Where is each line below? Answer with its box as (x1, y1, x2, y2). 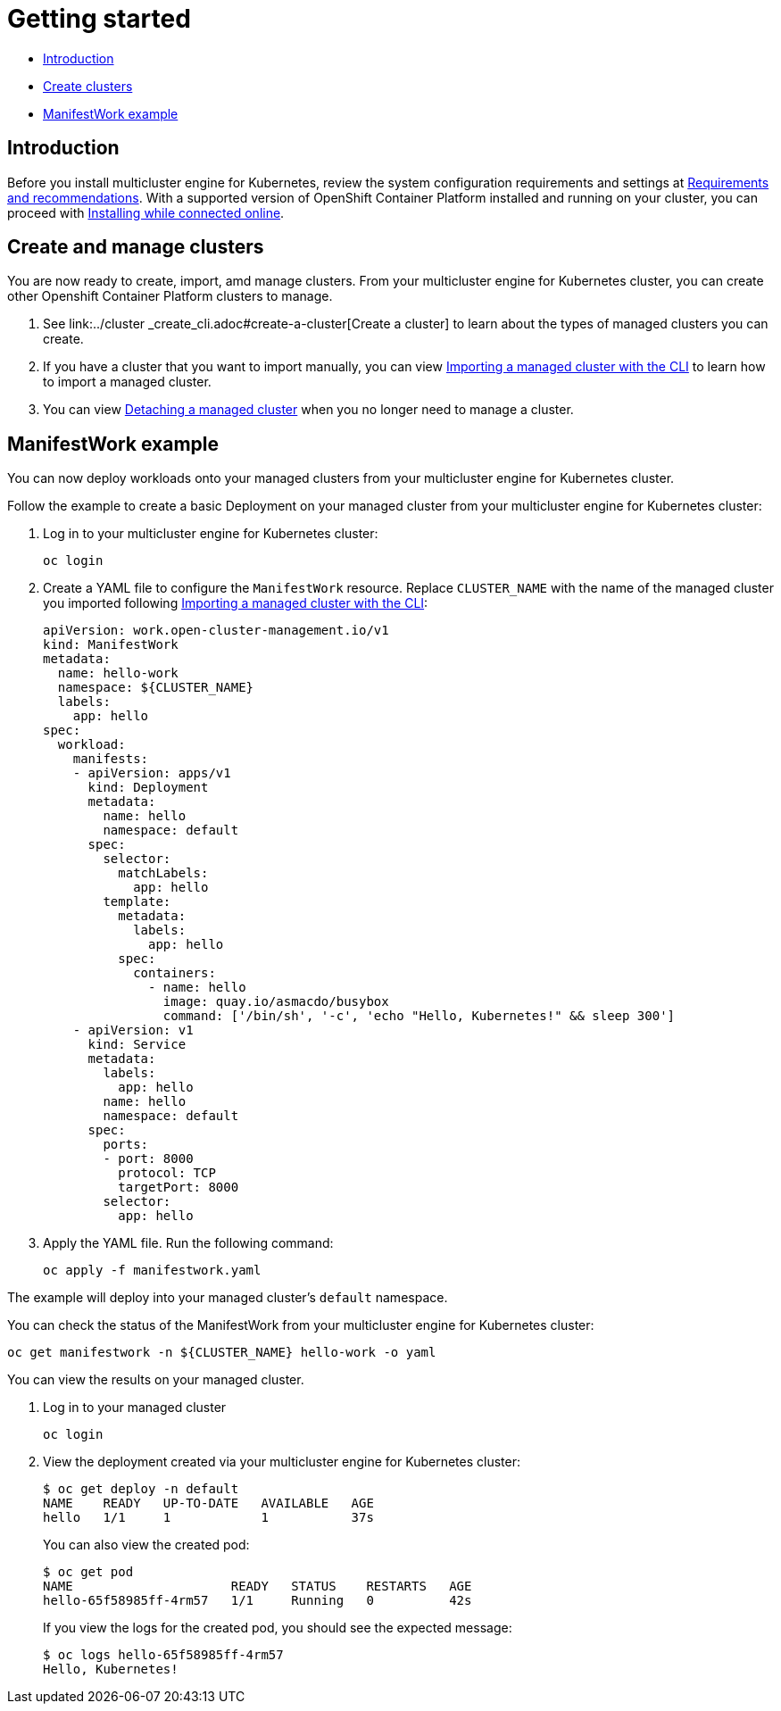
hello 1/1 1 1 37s (43, 1510, 374, 1525)
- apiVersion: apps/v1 (72, 766, 231, 781)
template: (103, 894, 171, 909)
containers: (133, 966, 216, 981)
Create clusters (43, 78, 133, 94)
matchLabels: (118, 866, 209, 881)
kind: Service (87, 1037, 187, 1052)
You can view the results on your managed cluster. (7, 1372, 304, 1388)
